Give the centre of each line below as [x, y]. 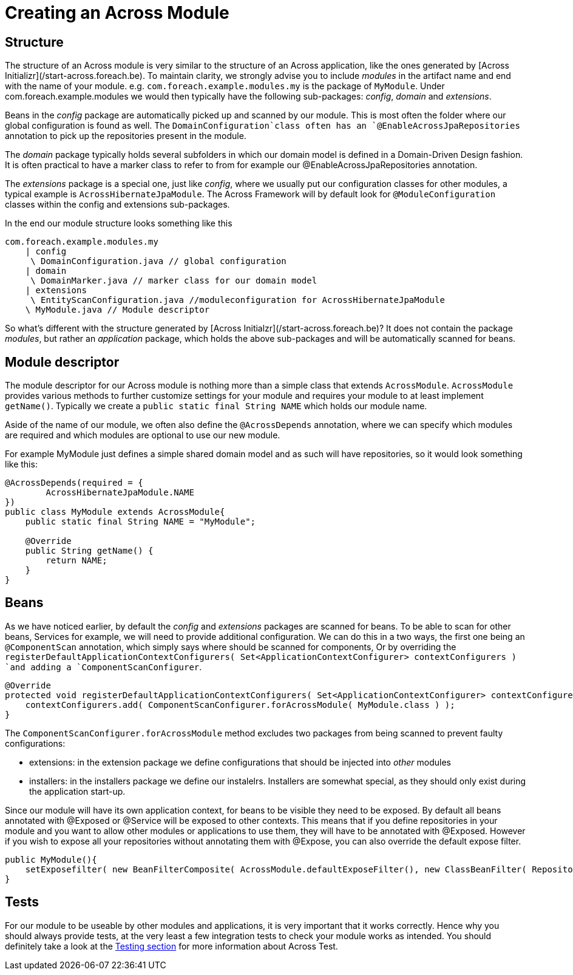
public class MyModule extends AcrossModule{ [115, 512]
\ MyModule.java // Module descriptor [117, 310]
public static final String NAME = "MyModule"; [141, 522]
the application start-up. [77, 791]
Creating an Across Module [117, 13]
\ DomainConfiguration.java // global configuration [158, 261]
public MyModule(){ [51, 859]
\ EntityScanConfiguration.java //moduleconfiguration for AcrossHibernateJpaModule [238, 300]
